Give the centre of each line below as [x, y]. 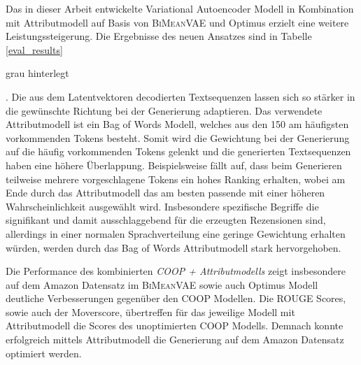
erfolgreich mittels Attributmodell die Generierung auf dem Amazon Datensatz [175, 339]
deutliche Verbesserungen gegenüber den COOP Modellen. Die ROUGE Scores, [176, 298]
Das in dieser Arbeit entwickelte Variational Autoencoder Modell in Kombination [180, 8]
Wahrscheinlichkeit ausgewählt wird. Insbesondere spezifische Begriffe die [162, 206]
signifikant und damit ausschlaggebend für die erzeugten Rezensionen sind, [166, 220]
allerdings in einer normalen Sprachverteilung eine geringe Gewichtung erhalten [176, 233]
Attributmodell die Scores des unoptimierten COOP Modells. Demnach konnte [175, 325]
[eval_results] [34, 49]
